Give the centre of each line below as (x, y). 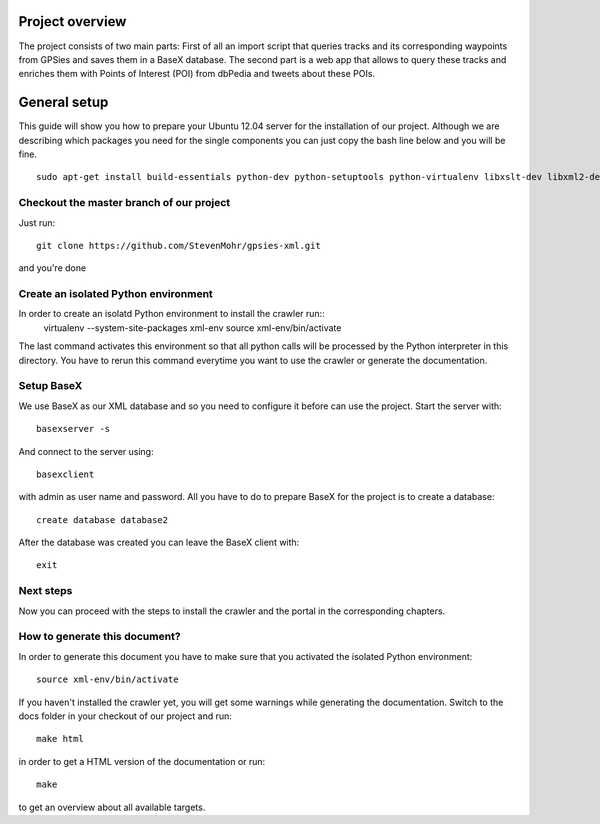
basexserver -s (73, 429)
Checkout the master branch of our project (124, 203)
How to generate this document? (99, 637)
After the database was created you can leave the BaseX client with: (159, 542)
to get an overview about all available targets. (112, 807)
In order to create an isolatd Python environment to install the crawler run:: (171, 314)
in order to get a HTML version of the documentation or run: (142, 761)
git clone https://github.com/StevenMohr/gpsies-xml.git (179, 245)
